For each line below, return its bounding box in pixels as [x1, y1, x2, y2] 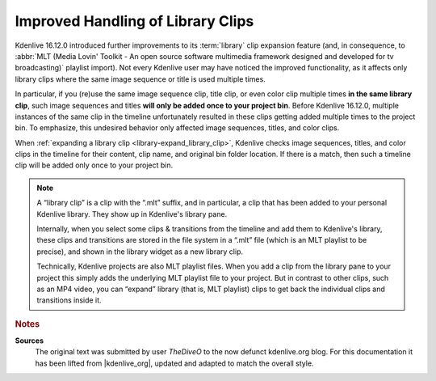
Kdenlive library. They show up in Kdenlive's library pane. [36, 209, 228, 218]
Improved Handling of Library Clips [15, 12, 254, 30]
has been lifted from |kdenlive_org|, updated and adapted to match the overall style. [35, 358, 314, 368]
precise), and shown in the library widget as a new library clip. [36, 247, 244, 256]
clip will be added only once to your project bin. [15, 160, 174, 170]
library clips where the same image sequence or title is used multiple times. [15, 74, 266, 84]
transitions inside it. [36, 295, 102, 305]
